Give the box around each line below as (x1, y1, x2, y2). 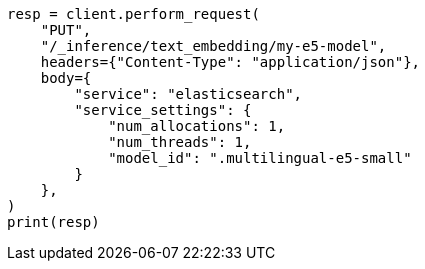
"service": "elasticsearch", (74, 86, 303, 102)
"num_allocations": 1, (108, 118, 286, 134)
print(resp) (7, 214, 100, 230)
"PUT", (40, 22, 92, 38)
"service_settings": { (74, 102, 252, 118)
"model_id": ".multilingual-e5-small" (108, 150, 412, 166)
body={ (40, 70, 92, 86)
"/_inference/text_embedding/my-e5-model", (40, 38, 387, 54)
